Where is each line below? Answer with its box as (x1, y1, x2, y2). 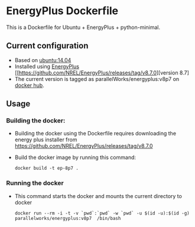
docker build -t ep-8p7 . (14, 166, 79, 171)
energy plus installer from (14, 136, 77, 143)
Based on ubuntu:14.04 (14, 56, 71, 63)
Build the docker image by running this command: (14, 154, 136, 161)
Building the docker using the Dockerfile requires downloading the (14, 130, 176, 137)
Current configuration (6, 41, 89, 51)
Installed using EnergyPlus (14, 63, 80, 70)
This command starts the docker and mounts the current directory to (14, 192, 182, 199)
